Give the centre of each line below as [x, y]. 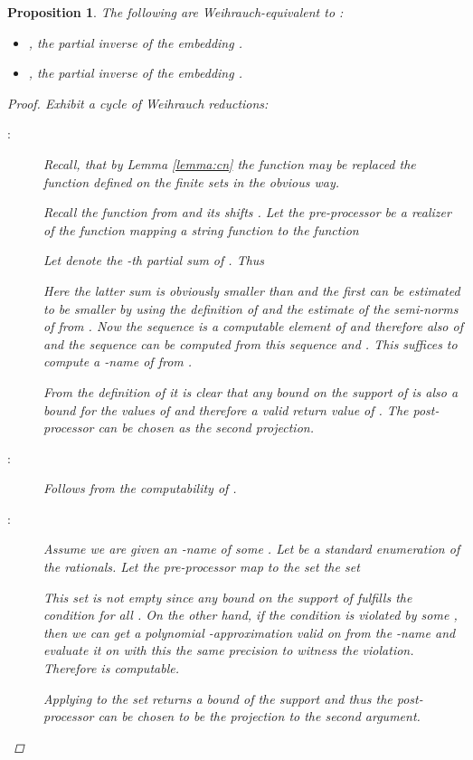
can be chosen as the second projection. [206, 427]
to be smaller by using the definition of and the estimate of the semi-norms [251, 308]
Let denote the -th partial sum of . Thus [154, 260]
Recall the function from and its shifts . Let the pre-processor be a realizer [247, 212]
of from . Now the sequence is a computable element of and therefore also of [253, 326]
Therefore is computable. [111, 668]
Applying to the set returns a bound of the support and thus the [218, 698]
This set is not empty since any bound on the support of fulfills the [228, 597]
